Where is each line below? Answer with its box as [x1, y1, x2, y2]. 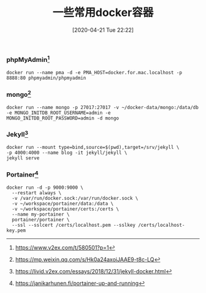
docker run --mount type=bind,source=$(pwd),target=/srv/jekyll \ [6, 145, 180, 151]
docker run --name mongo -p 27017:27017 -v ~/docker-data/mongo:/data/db [6, 104, 199, 110]
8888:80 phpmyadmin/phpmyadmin [6, 75, 86, 81]
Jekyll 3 [6, 129, 29, 139]
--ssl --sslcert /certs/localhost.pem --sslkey [12, 222, 136, 229]
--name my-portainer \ [12, 211, 70, 218]
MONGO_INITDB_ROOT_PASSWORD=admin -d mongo [6, 115, 120, 121]
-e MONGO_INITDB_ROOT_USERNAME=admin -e [6, 110, 112, 116]
